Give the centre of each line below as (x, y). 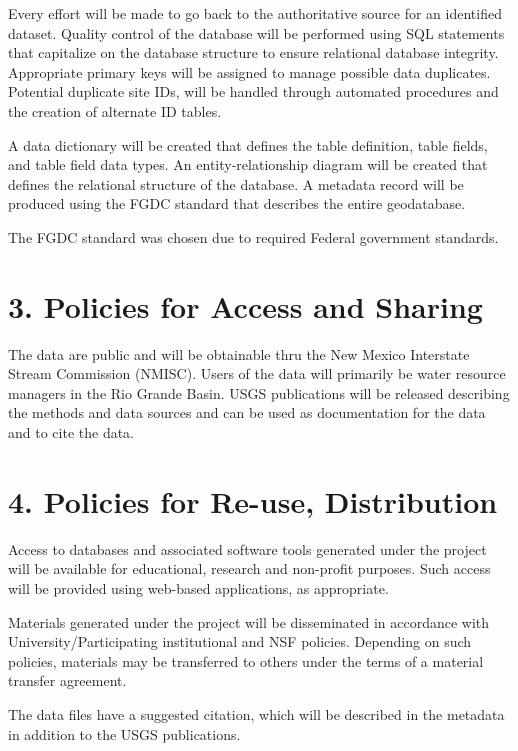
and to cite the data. (71, 432)
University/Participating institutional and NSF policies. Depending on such (240, 641)
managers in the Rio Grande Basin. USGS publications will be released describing (259, 392)
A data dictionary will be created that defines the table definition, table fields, (248, 144)
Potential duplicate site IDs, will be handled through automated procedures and (253, 91)
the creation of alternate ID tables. (115, 110)
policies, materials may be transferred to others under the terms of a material (246, 660)
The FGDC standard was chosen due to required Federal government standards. (253, 236)
